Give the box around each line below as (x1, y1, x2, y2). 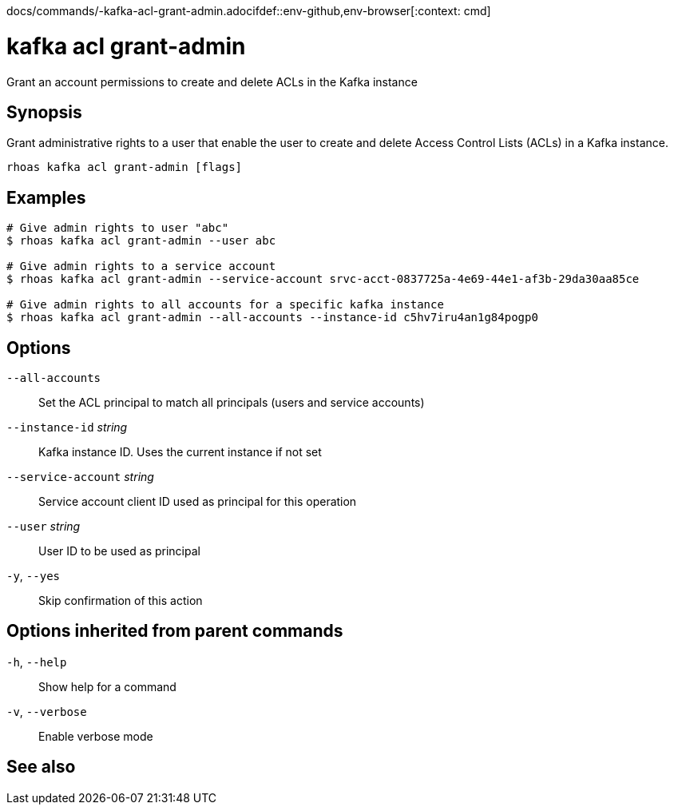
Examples (6, 187, 86, 208)
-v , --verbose (6, 704, 87, 718)
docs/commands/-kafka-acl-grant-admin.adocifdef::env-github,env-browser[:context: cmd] (6, 4, 491, 18)
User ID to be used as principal (38, 544, 200, 559)
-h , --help (6, 654, 67, 669)
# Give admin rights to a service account (6, 260, 276, 273)
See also (6, 757, 76, 777)
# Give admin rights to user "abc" (6, 221, 229, 235)
